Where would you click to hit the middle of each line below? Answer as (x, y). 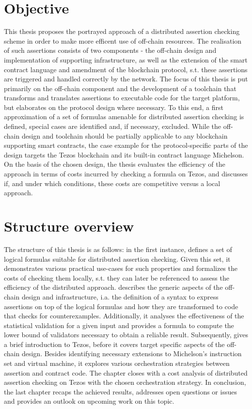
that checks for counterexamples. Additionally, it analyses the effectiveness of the (124, 316)
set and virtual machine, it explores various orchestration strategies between (117, 363)
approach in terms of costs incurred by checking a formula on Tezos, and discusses (126, 174)
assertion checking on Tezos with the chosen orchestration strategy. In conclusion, (125, 382)
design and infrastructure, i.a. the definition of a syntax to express (120, 296)
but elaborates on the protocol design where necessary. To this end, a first (114, 107)
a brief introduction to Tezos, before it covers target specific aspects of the (114, 344)
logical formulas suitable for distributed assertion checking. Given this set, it (117, 259)
